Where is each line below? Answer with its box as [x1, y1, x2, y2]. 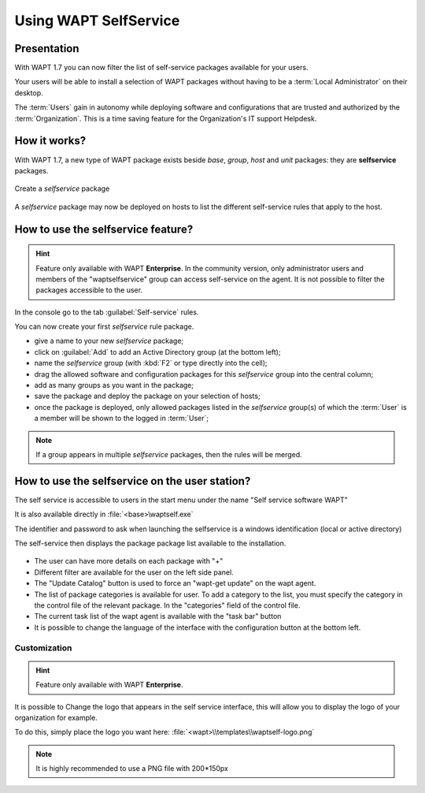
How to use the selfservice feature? [14, 222, 194, 236]
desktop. [14, 87, 43, 98]
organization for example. [14, 713, 98, 722]
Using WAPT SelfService [14, 12, 180, 29]
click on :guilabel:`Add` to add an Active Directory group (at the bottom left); [34, 347, 281, 356]
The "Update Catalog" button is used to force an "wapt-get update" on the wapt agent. [34, 579, 316, 588]
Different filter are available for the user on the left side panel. [34, 568, 234, 577]
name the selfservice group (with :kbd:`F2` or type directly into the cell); [34, 359, 268, 368]
